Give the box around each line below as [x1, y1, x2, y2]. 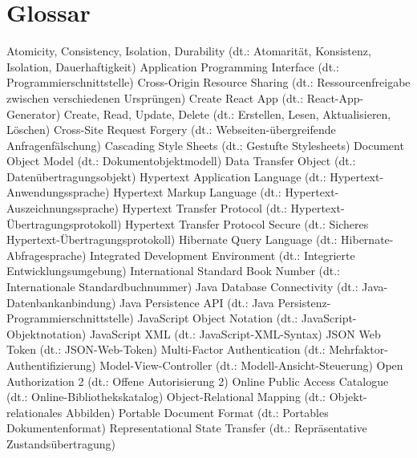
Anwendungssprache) [6, 184, 110, 201]
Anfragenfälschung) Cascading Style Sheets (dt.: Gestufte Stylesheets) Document [6, 136, 404, 153]
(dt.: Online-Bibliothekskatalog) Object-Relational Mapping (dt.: [6, 388, 326, 405]
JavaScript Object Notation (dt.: [137, 310, 298, 326]
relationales [6, 403, 63, 420]
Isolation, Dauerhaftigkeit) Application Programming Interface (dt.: [6, 58, 339, 75]
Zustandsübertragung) [6, 435, 115, 452]
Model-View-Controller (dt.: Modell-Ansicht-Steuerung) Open [99, 357, 403, 373]
